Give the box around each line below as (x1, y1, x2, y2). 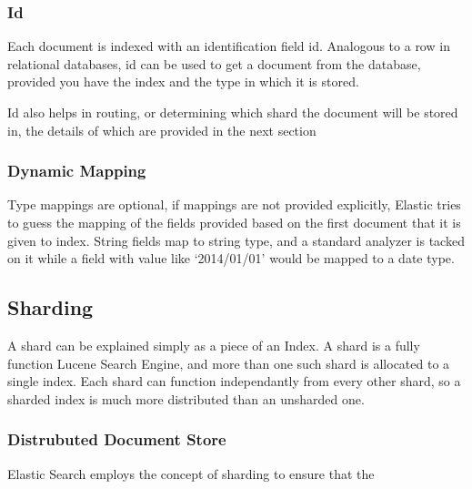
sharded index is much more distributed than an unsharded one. (7, 389, 365, 408)
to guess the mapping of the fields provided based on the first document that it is (7, 213, 461, 231)
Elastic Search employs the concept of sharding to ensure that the (7, 464, 375, 483)
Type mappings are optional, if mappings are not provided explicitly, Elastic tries (7, 195, 461, 214)
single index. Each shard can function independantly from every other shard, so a (7, 372, 461, 391)
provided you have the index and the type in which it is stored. (7, 72, 359, 91)
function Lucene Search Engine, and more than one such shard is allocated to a (7, 353, 450, 372)
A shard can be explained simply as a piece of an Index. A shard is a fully (7, 335, 420, 354)
